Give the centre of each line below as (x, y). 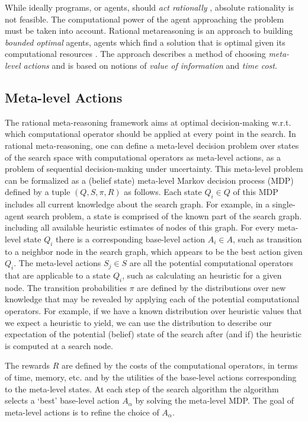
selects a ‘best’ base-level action (62, 400)
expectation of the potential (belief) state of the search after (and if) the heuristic (153, 334)
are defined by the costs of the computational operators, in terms (179, 365)
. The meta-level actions (57, 263)
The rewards (27, 365)
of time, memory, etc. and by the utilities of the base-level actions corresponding (151, 377)
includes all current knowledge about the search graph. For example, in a (137, 204)
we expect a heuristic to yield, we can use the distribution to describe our (138, 322)
